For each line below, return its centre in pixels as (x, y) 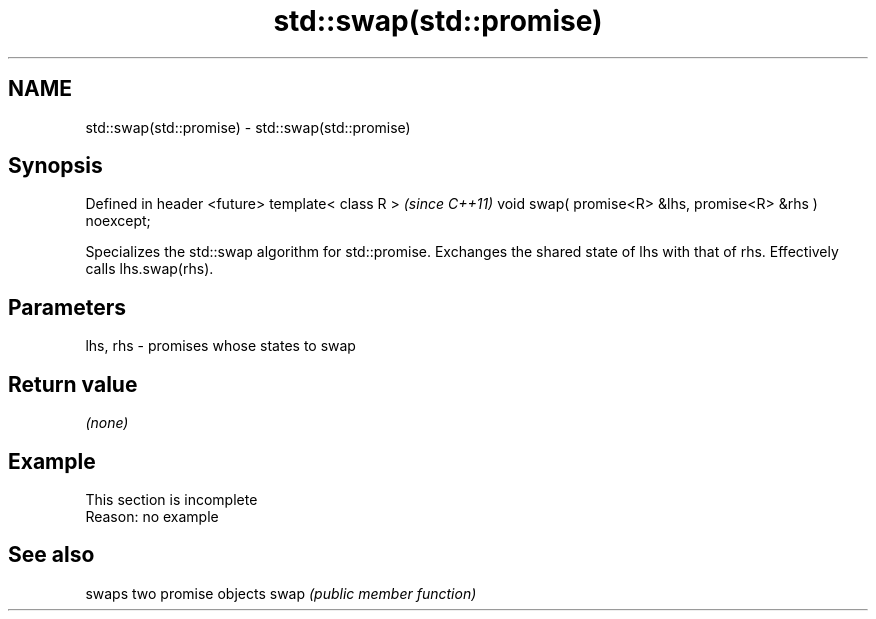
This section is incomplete (171, 499)
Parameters (67, 307)
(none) (107, 423)
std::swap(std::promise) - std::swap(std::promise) (248, 127)
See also (51, 555)
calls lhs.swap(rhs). (149, 269)
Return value (73, 384)
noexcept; (118, 221)
